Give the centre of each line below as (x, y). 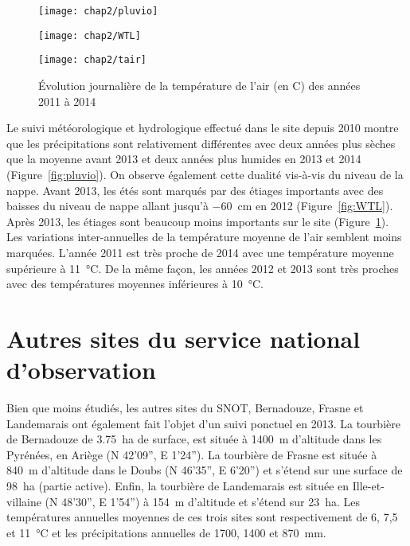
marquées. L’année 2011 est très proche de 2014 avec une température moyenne (200, 252)
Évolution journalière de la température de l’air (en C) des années (199, 85)
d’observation (81, 370)
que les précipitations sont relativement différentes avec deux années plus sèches (201, 143)
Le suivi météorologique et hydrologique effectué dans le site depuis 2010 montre (203, 128)
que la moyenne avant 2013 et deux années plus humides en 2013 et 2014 (184, 159)
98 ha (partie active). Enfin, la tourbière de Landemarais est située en (178, 485)
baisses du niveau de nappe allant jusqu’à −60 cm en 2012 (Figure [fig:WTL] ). (200, 206)
